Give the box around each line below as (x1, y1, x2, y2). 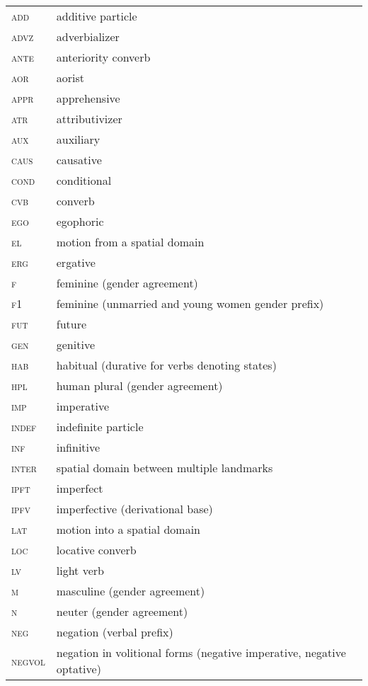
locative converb (56, 542, 137, 558)
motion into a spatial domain (56, 521, 200, 537)
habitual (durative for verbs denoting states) (56, 357, 277, 373)
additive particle (56, 8, 137, 24)
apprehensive (56, 90, 120, 106)
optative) (56, 661, 101, 677)
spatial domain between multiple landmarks (56, 459, 273, 476)
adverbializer (56, 28, 120, 45)
